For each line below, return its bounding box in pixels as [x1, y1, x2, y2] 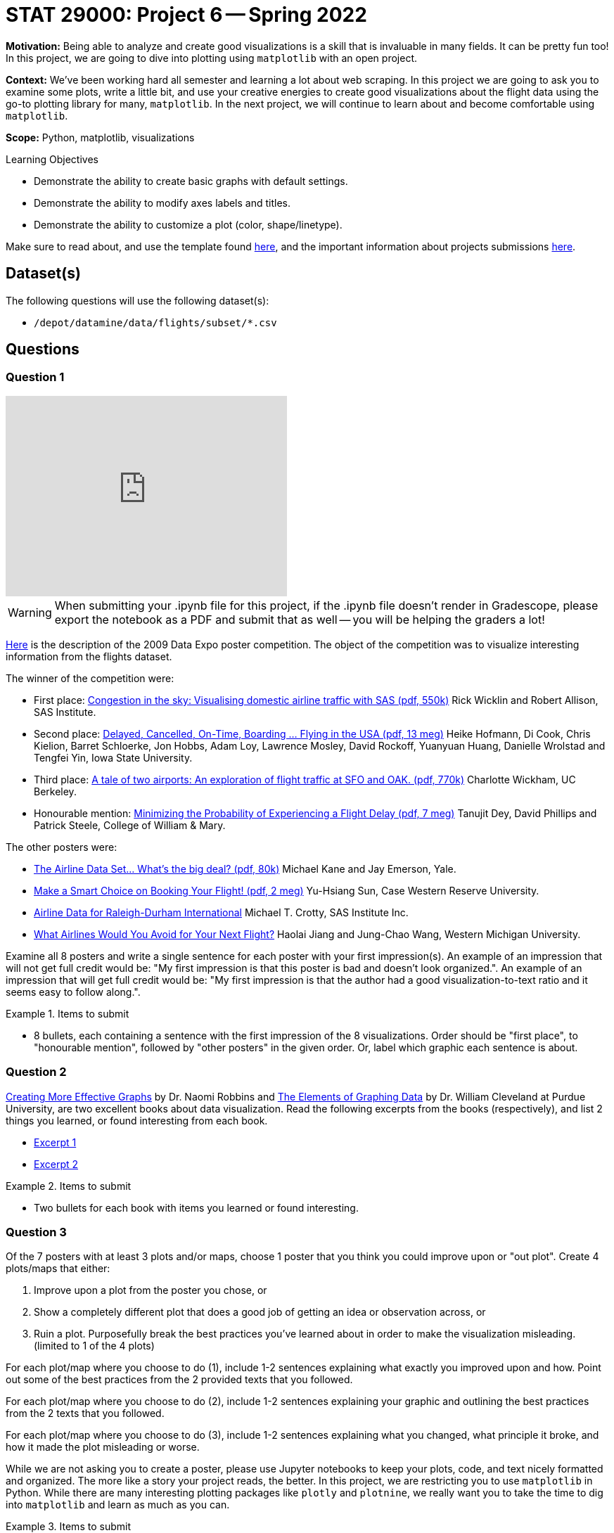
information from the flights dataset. [6, 650, 172, 662]
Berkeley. [34, 785, 77, 797]
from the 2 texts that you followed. [6, 1407, 165, 1420]
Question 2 [6, 1065, 67, 1079]
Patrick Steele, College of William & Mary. [34, 819, 226, 831]
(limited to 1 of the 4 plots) [34, 1340, 155, 1352]
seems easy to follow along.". [6, 985, 141, 998]
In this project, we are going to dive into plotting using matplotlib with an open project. [6, 51, 418, 64]
